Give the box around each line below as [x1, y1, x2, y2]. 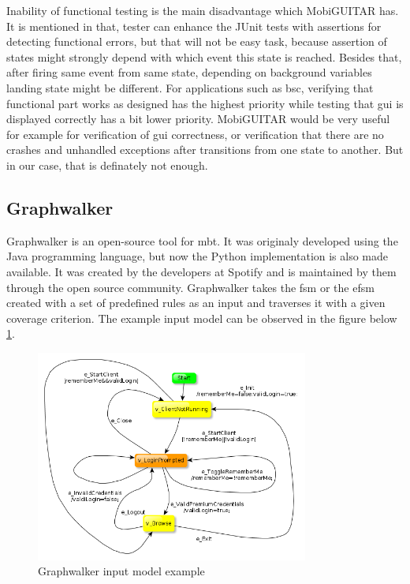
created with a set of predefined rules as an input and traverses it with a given [6, 294, 386, 311]
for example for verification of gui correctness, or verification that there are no [6, 125, 384, 142]
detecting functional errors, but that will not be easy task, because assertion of [6, 33, 387, 50]
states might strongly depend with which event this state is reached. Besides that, [6, 48, 402, 65]
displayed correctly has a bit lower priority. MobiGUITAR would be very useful [6, 110, 390, 127]
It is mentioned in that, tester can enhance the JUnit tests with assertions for [6, 17, 382, 34]
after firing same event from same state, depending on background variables [6, 64, 372, 80]
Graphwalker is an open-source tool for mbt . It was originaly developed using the [6, 232, 398, 249]
